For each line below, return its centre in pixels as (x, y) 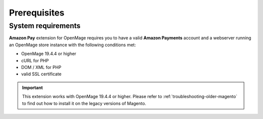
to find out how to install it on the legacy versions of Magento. (84, 103)
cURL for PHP (35, 60)
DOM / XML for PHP (41, 67)
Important (33, 87)
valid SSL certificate (41, 74)
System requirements (45, 26)
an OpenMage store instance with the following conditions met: (73, 45)
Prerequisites (37, 13)
